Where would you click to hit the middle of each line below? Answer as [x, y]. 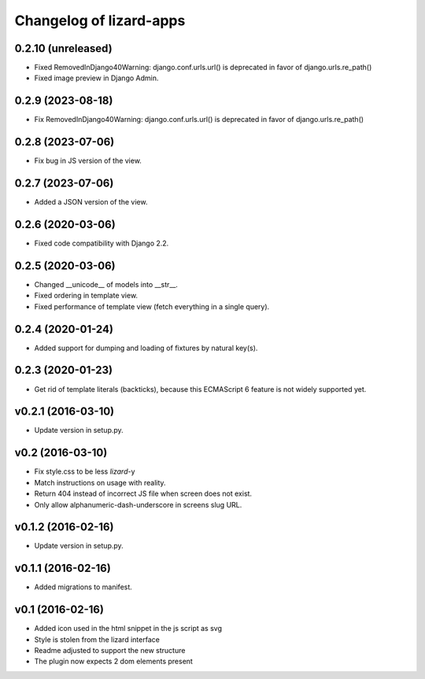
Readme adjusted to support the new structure [110, 651]
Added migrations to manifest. [83, 587]
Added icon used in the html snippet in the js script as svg [128, 629]
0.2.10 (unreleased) [64, 48]
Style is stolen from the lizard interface [97, 639]
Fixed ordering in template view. [86, 296]
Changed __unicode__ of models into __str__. [106, 284]
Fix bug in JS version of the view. [88, 161]
